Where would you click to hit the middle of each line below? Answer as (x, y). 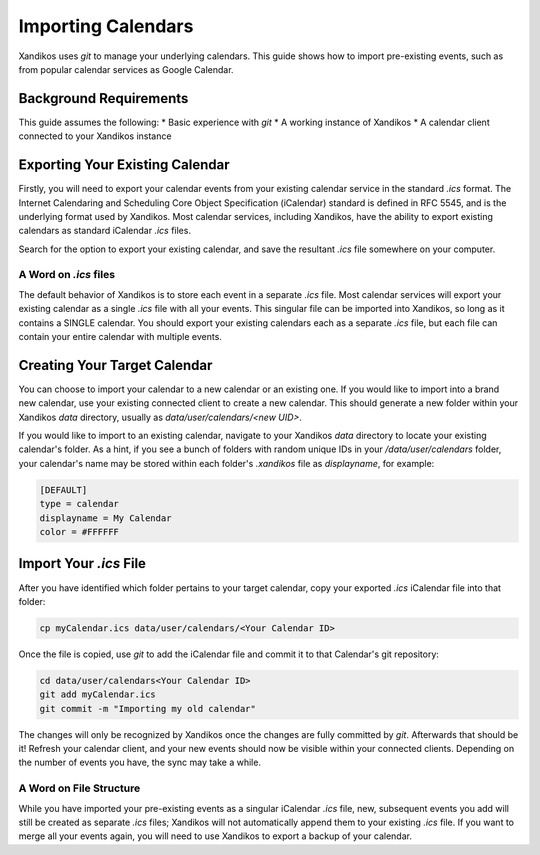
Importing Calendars (106, 26)
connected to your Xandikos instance (95, 136)
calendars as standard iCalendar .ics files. (105, 231)
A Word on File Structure (79, 788)
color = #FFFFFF (79, 532)
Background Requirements (103, 98)
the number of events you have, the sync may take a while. (140, 762)
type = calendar (79, 504)
